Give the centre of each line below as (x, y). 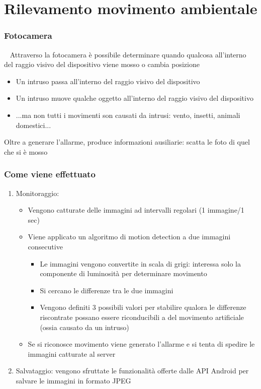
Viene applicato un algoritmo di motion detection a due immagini (129, 237)
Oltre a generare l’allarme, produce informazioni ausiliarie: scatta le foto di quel (127, 142)
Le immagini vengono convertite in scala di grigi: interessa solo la (140, 263)
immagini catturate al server (72, 353)
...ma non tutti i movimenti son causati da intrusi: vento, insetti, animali (128, 115)
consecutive (45, 246)
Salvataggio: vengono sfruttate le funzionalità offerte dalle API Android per (132, 371)
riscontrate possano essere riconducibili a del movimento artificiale (142, 317)
